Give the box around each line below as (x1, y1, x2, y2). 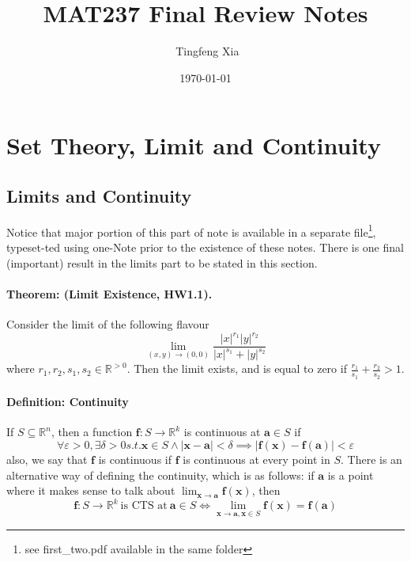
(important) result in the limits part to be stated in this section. (6, 254, 318, 271)
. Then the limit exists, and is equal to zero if (126, 360, 347, 377)
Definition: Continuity (6, 393, 129, 410)
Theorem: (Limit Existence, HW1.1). (6, 285, 213, 302)
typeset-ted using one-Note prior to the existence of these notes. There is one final (6, 238, 404, 255)
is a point (327, 466, 374, 483)
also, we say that (6, 451, 88, 468)
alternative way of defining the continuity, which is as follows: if (6, 466, 315, 483)
